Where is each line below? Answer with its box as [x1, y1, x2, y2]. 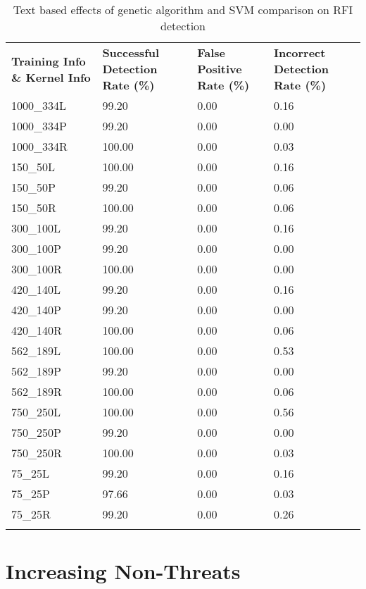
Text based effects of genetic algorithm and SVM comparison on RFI [13, 1, 353, 18]
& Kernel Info [11, 68, 91, 85]
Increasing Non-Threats [6, 557, 241, 585]
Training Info [11, 52, 86, 69]
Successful [102, 44, 160, 61]
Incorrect [273, 44, 326, 61]
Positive [197, 61, 242, 77]
